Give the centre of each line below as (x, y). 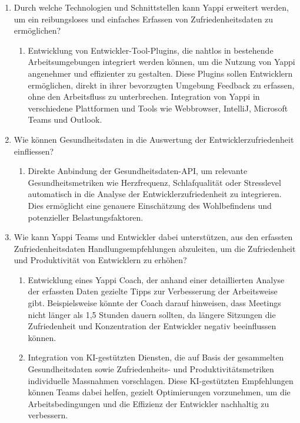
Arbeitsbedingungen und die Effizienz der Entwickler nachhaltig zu (149, 403)
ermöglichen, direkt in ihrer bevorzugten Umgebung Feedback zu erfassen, (161, 85)
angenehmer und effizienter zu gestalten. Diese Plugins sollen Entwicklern (160, 73)
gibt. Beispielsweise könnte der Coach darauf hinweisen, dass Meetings (154, 303)
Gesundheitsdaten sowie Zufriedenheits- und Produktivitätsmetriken (151, 369)
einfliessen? (34, 151)
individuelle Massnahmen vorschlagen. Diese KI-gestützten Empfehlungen (161, 380)
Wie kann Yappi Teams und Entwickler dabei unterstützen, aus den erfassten (153, 237)
